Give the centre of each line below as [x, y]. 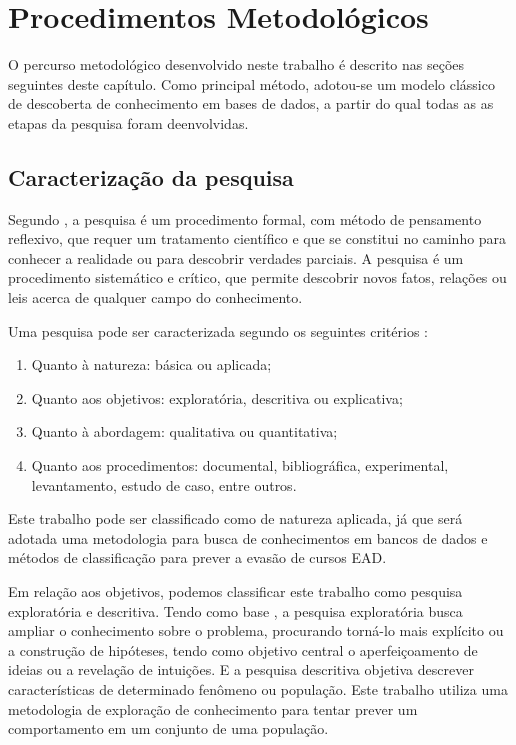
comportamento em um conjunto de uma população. [168, 728]
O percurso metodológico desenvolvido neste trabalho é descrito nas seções [236, 64]
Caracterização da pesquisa [151, 176]
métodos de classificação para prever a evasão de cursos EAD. [197, 557]
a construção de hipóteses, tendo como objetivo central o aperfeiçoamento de [243, 649]
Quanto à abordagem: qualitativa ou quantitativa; [184, 431]
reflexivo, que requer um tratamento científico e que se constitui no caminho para [257, 238]
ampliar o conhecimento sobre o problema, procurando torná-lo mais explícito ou [256, 630]
